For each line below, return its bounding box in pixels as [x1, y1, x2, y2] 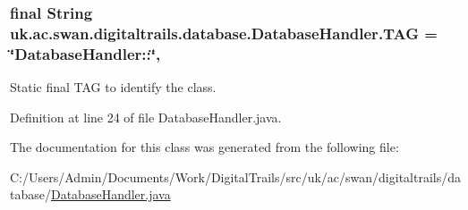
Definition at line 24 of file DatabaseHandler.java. [10, 107, 282, 126]
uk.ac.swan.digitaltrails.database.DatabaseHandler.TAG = [10, 21, 438, 44]
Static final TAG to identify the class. [10, 78, 217, 97]
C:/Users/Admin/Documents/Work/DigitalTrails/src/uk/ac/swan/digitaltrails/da [10, 167, 461, 186]
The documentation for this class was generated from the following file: [10, 138, 399, 156]
